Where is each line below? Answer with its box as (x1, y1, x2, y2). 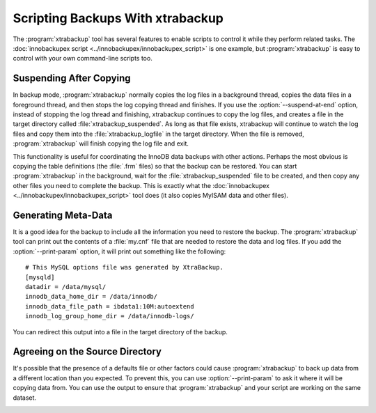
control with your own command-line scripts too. (13, 54, 152, 63)
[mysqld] (25, 273, 55, 281)
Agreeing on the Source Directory (13, 345, 162, 358)
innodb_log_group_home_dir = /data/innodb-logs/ (25, 312, 194, 320)
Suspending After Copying (13, 72, 132, 84)
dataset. (13, 393, 37, 402)
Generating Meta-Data (13, 209, 113, 221)
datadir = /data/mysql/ (25, 283, 107, 290)
